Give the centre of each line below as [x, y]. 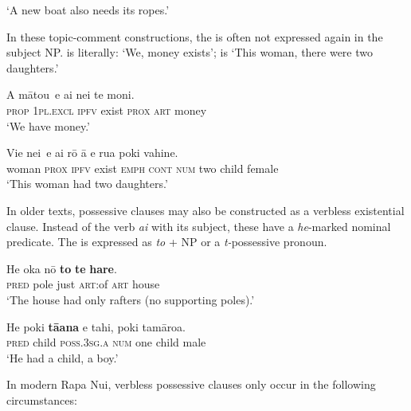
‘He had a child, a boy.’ [63, 357]
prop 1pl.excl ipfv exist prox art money [107, 110]
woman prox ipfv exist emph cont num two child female [143, 168]
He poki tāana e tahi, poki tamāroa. [96, 326]
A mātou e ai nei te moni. [70, 94]
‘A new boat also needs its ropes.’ [88, 10]
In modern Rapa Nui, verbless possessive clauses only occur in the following [191, 384]
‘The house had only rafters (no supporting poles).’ [131, 299]
